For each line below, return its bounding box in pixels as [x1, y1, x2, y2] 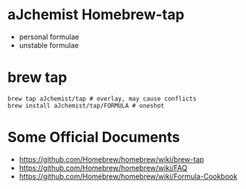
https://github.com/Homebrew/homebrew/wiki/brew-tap [18, 154, 205, 164]
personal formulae [18, 32, 80, 41]
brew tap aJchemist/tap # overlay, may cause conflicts [7, 94, 197, 103]
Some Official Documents [7, 128, 181, 147]
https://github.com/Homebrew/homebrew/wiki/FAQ [18, 163, 188, 172]
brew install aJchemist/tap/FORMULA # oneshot [7, 101, 165, 109]
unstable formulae [18, 40, 79, 49]
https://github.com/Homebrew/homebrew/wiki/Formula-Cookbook [18, 171, 238, 181]
